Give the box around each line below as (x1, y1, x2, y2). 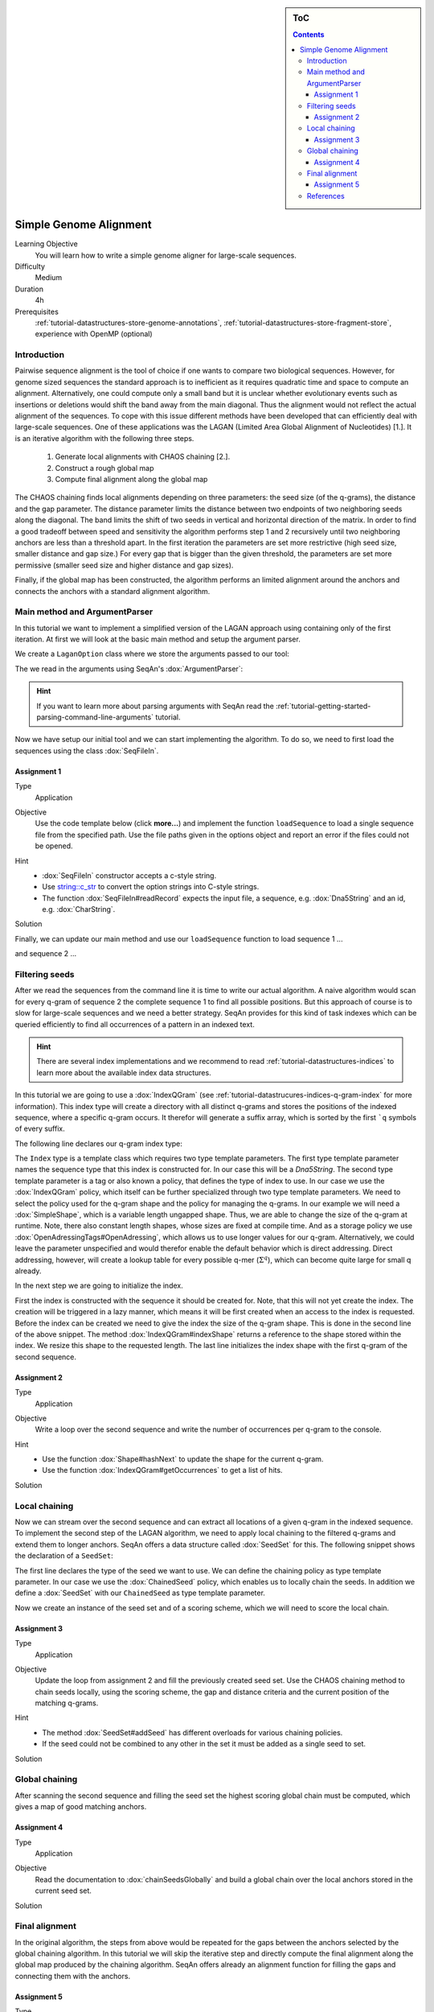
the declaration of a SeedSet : (14, 1551, 114, 1561)
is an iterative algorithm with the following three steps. (14, 433, 194, 443)
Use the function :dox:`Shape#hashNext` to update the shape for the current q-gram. (42, 1454, 324, 1464)
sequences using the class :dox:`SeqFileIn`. (14, 745, 159, 756)
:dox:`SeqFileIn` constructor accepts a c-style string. (42, 870, 217, 880)
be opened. (35, 841, 73, 851)
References (306, 191, 345, 200)
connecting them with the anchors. (14, 1971, 131, 1981)
